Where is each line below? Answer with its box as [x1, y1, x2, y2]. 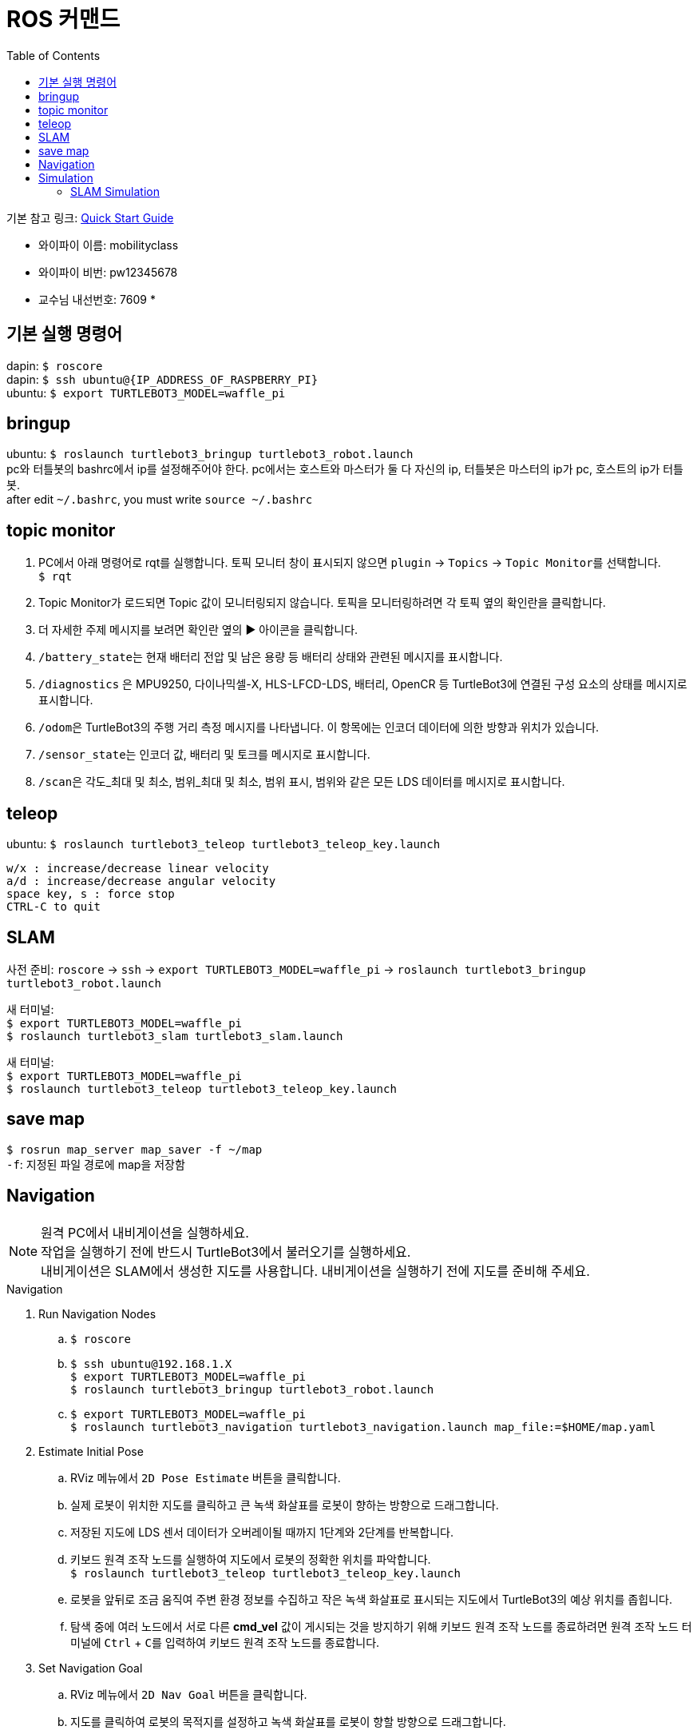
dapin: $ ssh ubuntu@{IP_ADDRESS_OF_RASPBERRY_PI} [6, 372, 319, 386]
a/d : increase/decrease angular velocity [6, 875, 276, 888]
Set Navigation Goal [38, 1660, 143, 1675]
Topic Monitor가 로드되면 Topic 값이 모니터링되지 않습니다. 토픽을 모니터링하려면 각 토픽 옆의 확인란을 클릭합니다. [38, 596, 606, 610]
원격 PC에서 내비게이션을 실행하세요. [41, 1224, 249, 1241]
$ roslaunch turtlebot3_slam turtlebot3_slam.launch [6, 1029, 343, 1042]
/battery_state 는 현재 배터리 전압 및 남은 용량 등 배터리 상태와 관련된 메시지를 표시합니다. [38, 650, 503, 664]
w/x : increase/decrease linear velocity [6, 862, 269, 875]
